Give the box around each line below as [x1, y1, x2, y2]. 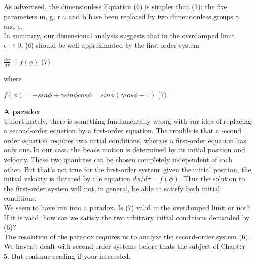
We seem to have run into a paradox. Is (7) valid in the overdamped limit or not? [4, 202, 250, 212]
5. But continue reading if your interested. [4, 250, 131, 261]
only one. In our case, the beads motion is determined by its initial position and [4, 145, 245, 155]
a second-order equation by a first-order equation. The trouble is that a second [4, 125, 241, 136]
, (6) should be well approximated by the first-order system [21, 40, 199, 50]
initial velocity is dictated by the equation [4, 174, 130, 184]
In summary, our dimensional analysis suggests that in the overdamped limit [4, 30, 235, 40]
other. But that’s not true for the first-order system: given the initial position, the [4, 164, 251, 174]
